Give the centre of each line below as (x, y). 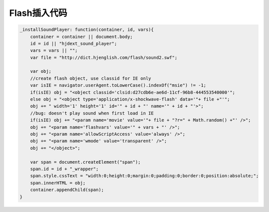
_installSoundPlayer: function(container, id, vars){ (87, 30)
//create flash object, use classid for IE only (91, 78)
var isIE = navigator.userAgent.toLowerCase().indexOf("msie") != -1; (118, 85)
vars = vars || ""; (54, 51)
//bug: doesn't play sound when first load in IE (92, 113)
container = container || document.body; (81, 37)
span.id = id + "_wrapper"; (65, 169)
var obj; (41, 71)
